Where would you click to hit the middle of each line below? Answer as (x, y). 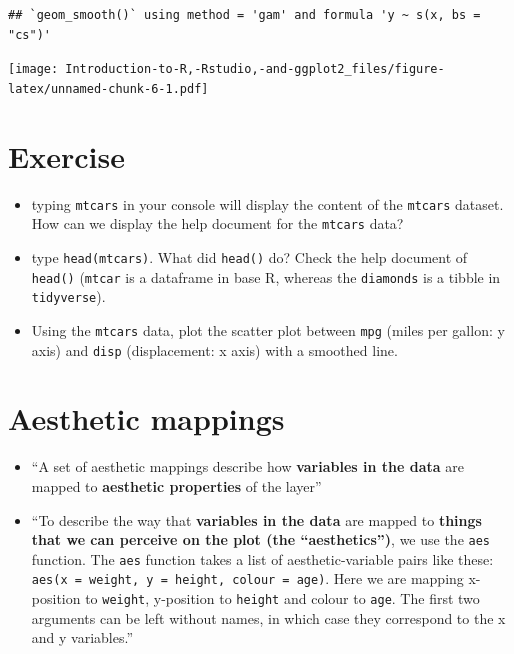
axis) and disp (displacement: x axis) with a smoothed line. (214, 349)
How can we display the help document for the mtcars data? (217, 223)
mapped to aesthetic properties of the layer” (176, 485)
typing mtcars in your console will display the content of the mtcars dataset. (267, 203)
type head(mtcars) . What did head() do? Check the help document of (249, 256)
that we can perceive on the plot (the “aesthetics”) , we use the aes (260, 539)
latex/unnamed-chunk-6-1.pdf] (108, 88)
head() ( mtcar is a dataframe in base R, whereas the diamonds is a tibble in (266, 276)
